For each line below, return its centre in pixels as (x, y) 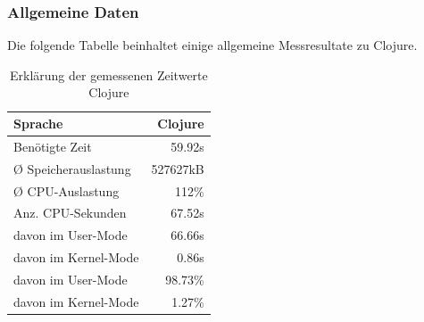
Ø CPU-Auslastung (67, 190)
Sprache (38, 123)
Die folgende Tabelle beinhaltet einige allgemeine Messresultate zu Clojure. (212, 45)
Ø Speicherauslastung (72, 168)
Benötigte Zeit (53, 146)
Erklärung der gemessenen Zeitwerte (108, 74)
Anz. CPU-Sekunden (70, 213)
